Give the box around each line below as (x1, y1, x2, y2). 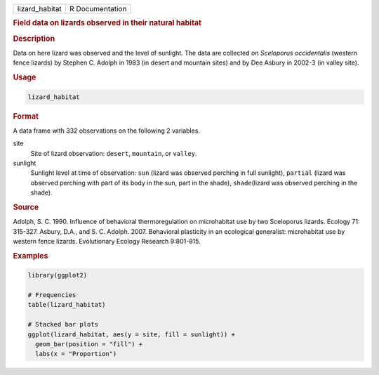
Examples (13, 251, 48, 261)
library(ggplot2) (27, 271, 88, 279)
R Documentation (69, 4, 127, 13)
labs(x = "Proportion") (35, 350, 117, 358)
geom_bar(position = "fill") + (35, 340, 143, 348)
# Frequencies (27, 291, 77, 299)
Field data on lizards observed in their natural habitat (13, 18, 202, 28)
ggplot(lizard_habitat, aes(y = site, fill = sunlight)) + (27, 330, 235, 338)
